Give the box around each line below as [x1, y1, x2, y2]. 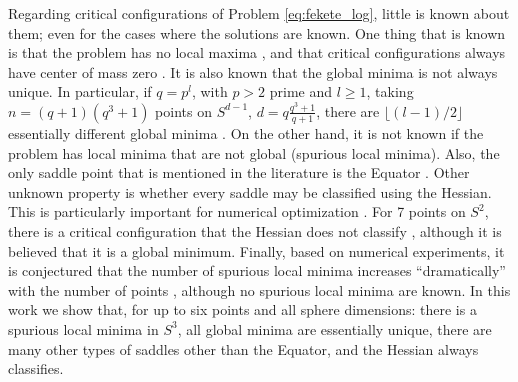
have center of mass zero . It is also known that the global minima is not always [8, 61, 498, 82]
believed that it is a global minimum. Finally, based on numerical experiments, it [8, 240, 505, 261]
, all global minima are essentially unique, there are [177, 318, 492, 339]
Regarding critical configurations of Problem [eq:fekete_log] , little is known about [8, 3, 510, 23]
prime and [269, 81, 333, 102]
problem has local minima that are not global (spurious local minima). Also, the [8, 142, 500, 163]
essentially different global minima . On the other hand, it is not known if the [8, 122, 484, 143]
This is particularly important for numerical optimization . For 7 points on [8, 201, 466, 222]
